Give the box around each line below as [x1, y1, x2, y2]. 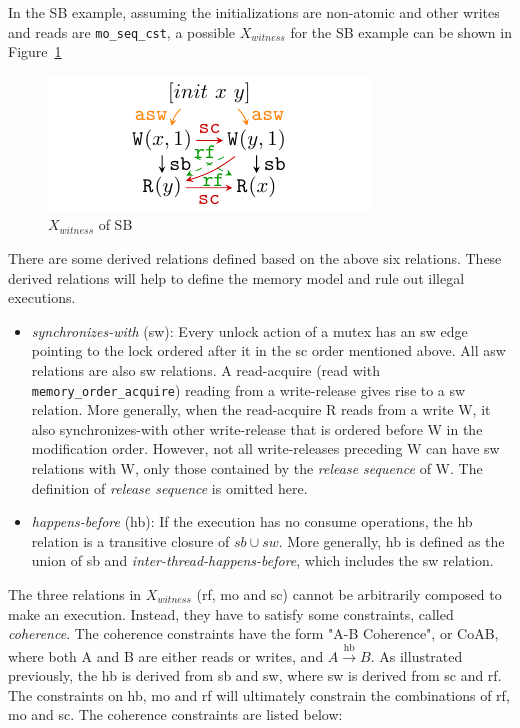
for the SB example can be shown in [290, 21, 512, 42]
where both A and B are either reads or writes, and [8, 645, 324, 666]
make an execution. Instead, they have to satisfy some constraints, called [8, 603, 454, 624]
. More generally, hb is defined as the [278, 530, 505, 551]
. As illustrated [370, 645, 463, 666]
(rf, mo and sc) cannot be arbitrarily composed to [196, 584, 502, 604]
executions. [8, 287, 76, 308]
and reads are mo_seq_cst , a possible [8, 21, 236, 42]
